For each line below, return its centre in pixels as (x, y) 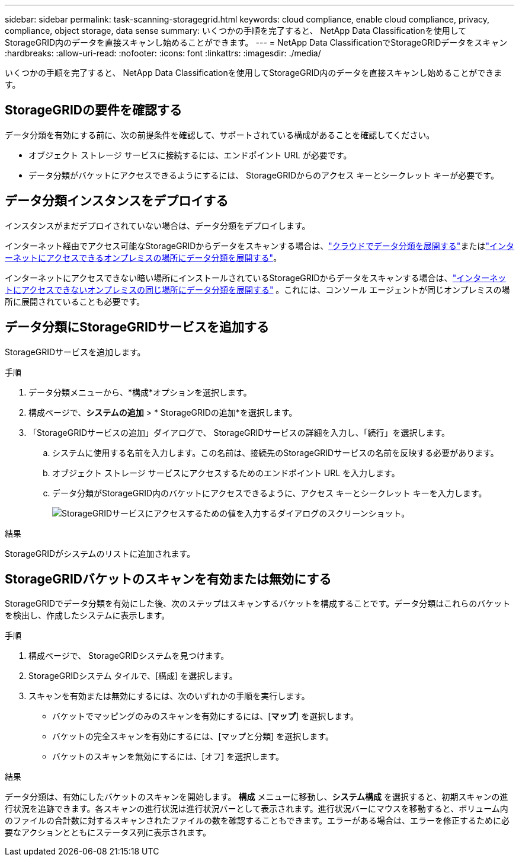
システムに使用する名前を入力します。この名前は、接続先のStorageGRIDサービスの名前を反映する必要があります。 (275, 452)
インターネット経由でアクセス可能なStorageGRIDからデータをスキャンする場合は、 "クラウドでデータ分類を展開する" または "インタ (259, 245)
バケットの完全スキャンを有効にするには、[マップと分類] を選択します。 (193, 736)
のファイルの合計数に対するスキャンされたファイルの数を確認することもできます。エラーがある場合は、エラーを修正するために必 (257, 821)
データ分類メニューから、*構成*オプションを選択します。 (140, 392)
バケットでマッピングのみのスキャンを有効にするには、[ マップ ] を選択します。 (205, 716)
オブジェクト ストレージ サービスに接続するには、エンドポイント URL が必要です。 (190, 155)
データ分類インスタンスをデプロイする (117, 201)
